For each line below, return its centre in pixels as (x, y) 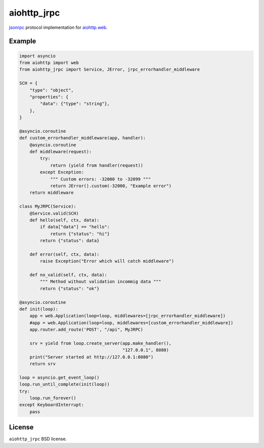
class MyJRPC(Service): (48, 206)
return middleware (52, 193)
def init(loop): (39, 309)
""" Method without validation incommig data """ (100, 282)
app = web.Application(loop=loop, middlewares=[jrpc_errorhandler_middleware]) (128, 316)
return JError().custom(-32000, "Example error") (111, 186)
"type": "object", (52, 90)
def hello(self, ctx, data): (65, 220)
